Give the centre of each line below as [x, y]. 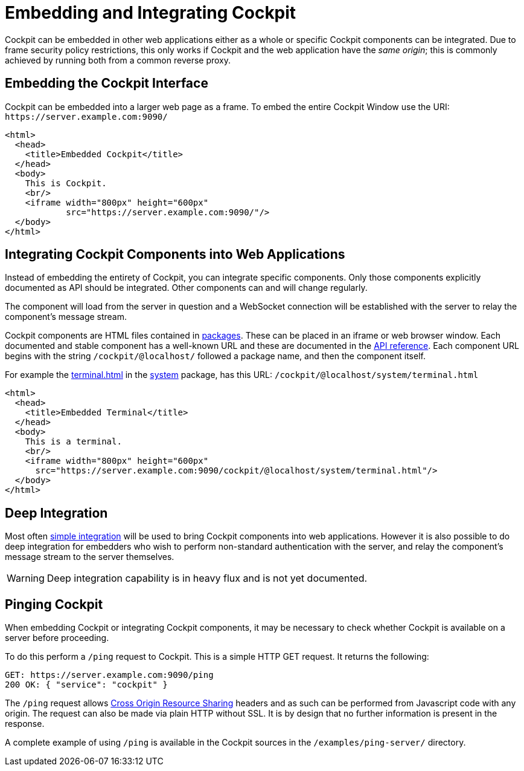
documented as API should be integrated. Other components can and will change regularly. [186, 288]
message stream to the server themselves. [90, 557]
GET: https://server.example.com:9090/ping [109, 675]
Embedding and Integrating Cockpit [151, 13]
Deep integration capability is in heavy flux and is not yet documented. [207, 578]
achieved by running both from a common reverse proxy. [118, 60]
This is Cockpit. [66, 183]
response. [25, 724]
